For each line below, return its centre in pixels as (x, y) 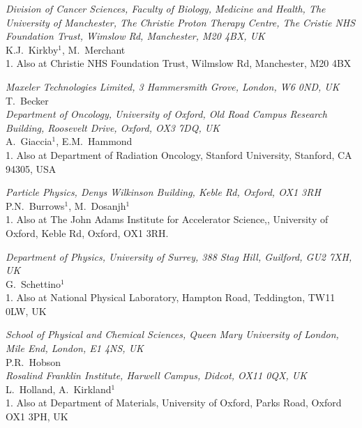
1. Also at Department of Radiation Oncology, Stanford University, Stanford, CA (179, 154)
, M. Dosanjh (97, 205)
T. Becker (27, 100)
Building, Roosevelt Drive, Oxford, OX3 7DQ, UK (113, 127)
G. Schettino (33, 283)
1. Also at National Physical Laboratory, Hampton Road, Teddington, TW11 (171, 297)
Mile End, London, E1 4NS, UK (75, 348)
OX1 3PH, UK (37, 416)
